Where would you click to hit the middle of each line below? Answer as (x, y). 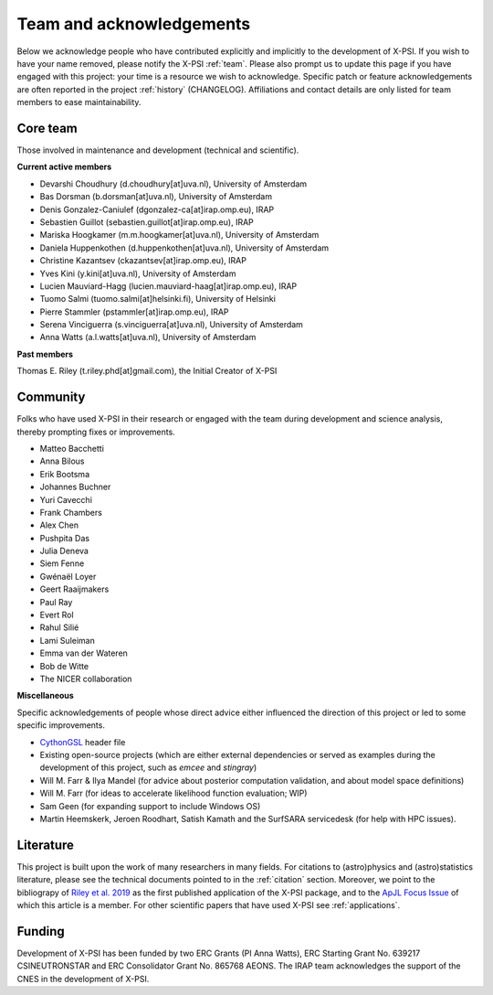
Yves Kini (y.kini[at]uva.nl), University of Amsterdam (138, 273)
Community (51, 397)
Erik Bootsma (65, 474)
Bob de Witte (64, 666)
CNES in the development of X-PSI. (83, 979)
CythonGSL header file (83, 742)
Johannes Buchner (75, 487)
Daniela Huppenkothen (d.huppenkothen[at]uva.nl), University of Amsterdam (184, 248)
